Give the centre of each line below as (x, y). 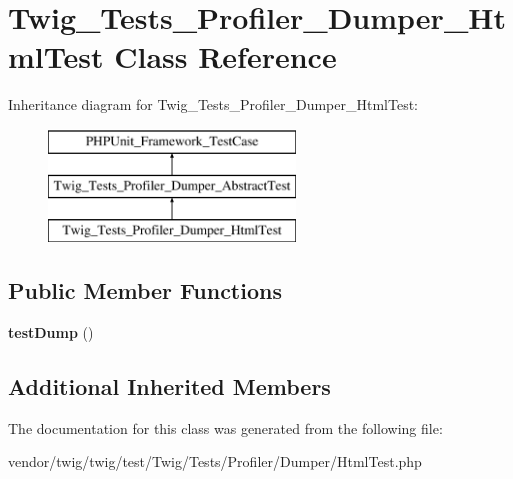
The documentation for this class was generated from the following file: (225, 427)
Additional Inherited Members (169, 386)
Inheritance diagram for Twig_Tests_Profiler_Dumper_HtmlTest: (213, 104)
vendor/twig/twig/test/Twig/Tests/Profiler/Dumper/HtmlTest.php (215, 461)
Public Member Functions (145, 290)
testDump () (51, 332)
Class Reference (225, 56)
